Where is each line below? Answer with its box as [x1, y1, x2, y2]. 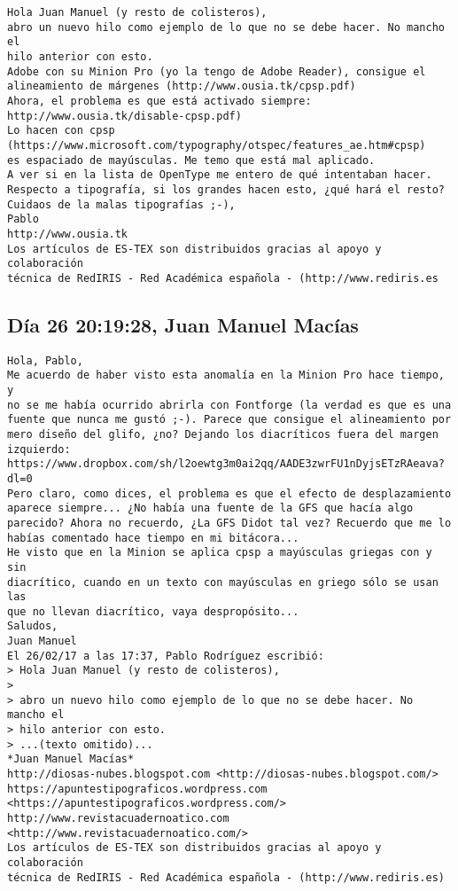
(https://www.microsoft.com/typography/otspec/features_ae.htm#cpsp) [7, 138, 426, 152]
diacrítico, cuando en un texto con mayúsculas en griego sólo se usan [7, 575, 439, 589]
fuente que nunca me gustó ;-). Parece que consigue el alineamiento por [7, 413, 452, 426]
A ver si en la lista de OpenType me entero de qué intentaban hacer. [7, 168, 432, 182]
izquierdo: [7, 442, 71, 456]
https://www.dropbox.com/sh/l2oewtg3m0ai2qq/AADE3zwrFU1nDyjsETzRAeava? [7, 457, 445, 471]
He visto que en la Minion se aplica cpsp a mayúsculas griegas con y [7, 546, 432, 559]
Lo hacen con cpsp [7, 124, 115, 137]
